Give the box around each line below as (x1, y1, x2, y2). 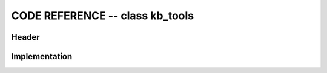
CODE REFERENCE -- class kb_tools (11, 9, 194, 22)
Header (11, 32, 40, 42)
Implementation (11, 51, 73, 62)
